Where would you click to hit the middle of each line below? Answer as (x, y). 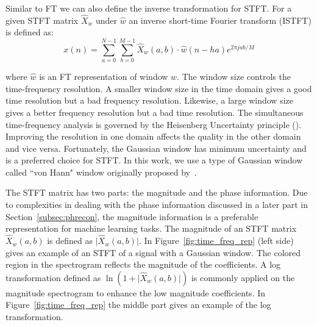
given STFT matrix (42, 20)
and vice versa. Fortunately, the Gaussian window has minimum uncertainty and (156, 148)
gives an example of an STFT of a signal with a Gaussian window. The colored (153, 252)
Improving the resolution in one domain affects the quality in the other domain (153, 136)
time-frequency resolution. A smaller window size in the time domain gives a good (159, 88)
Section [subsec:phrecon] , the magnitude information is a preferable (132, 216)
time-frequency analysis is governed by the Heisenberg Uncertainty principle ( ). (154, 124)
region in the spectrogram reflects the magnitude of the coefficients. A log (143, 264)
